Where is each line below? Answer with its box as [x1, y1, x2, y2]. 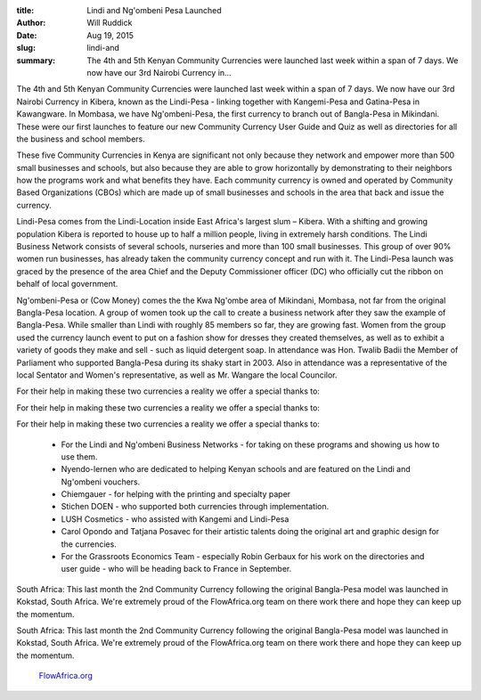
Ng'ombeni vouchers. [61, 476, 141, 487]
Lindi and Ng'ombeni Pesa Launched [86, 5, 222, 15]
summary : [16, 54, 56, 66]
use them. [61, 451, 98, 462]
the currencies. [61, 539, 118, 549]
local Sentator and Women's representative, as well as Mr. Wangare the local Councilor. [16, 370, 338, 380]
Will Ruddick [86, 18, 133, 28]
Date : [16, 29, 37, 40]
